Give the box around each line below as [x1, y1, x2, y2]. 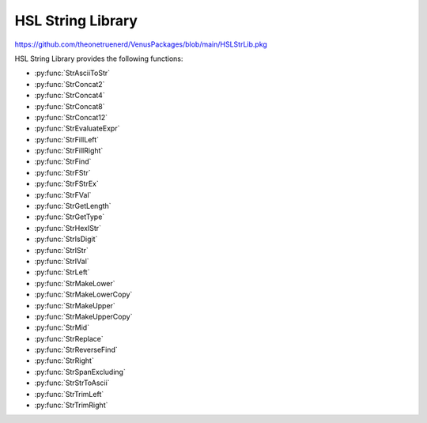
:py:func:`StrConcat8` [34, 101, 105, 111]
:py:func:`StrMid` [34, 323, 90, 332]
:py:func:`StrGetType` [34, 212, 105, 221]
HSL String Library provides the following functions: [14, 54, 183, 63]
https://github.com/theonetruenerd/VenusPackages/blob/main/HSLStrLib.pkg [14, 40, 268, 49]
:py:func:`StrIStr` [34, 245, 89, 255]
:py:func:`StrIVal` [34, 256, 90, 266]
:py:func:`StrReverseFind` [34, 345, 118, 355]
